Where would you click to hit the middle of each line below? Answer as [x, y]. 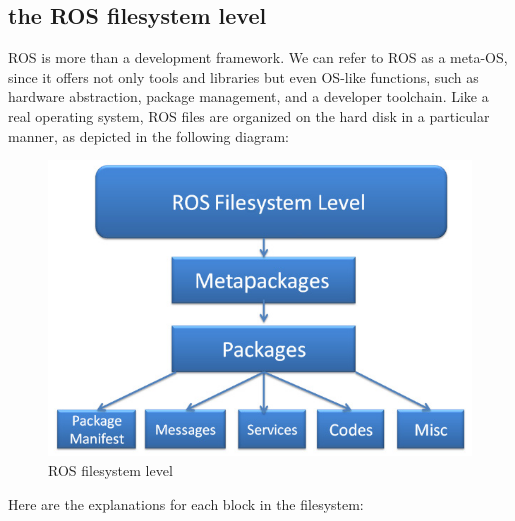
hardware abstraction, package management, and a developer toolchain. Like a [248, 96]
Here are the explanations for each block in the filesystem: [186, 503]
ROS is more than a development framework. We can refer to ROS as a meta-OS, [258, 57]
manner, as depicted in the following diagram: [148, 135]
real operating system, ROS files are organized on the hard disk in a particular [249, 115]
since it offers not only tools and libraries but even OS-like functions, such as [243, 76]
